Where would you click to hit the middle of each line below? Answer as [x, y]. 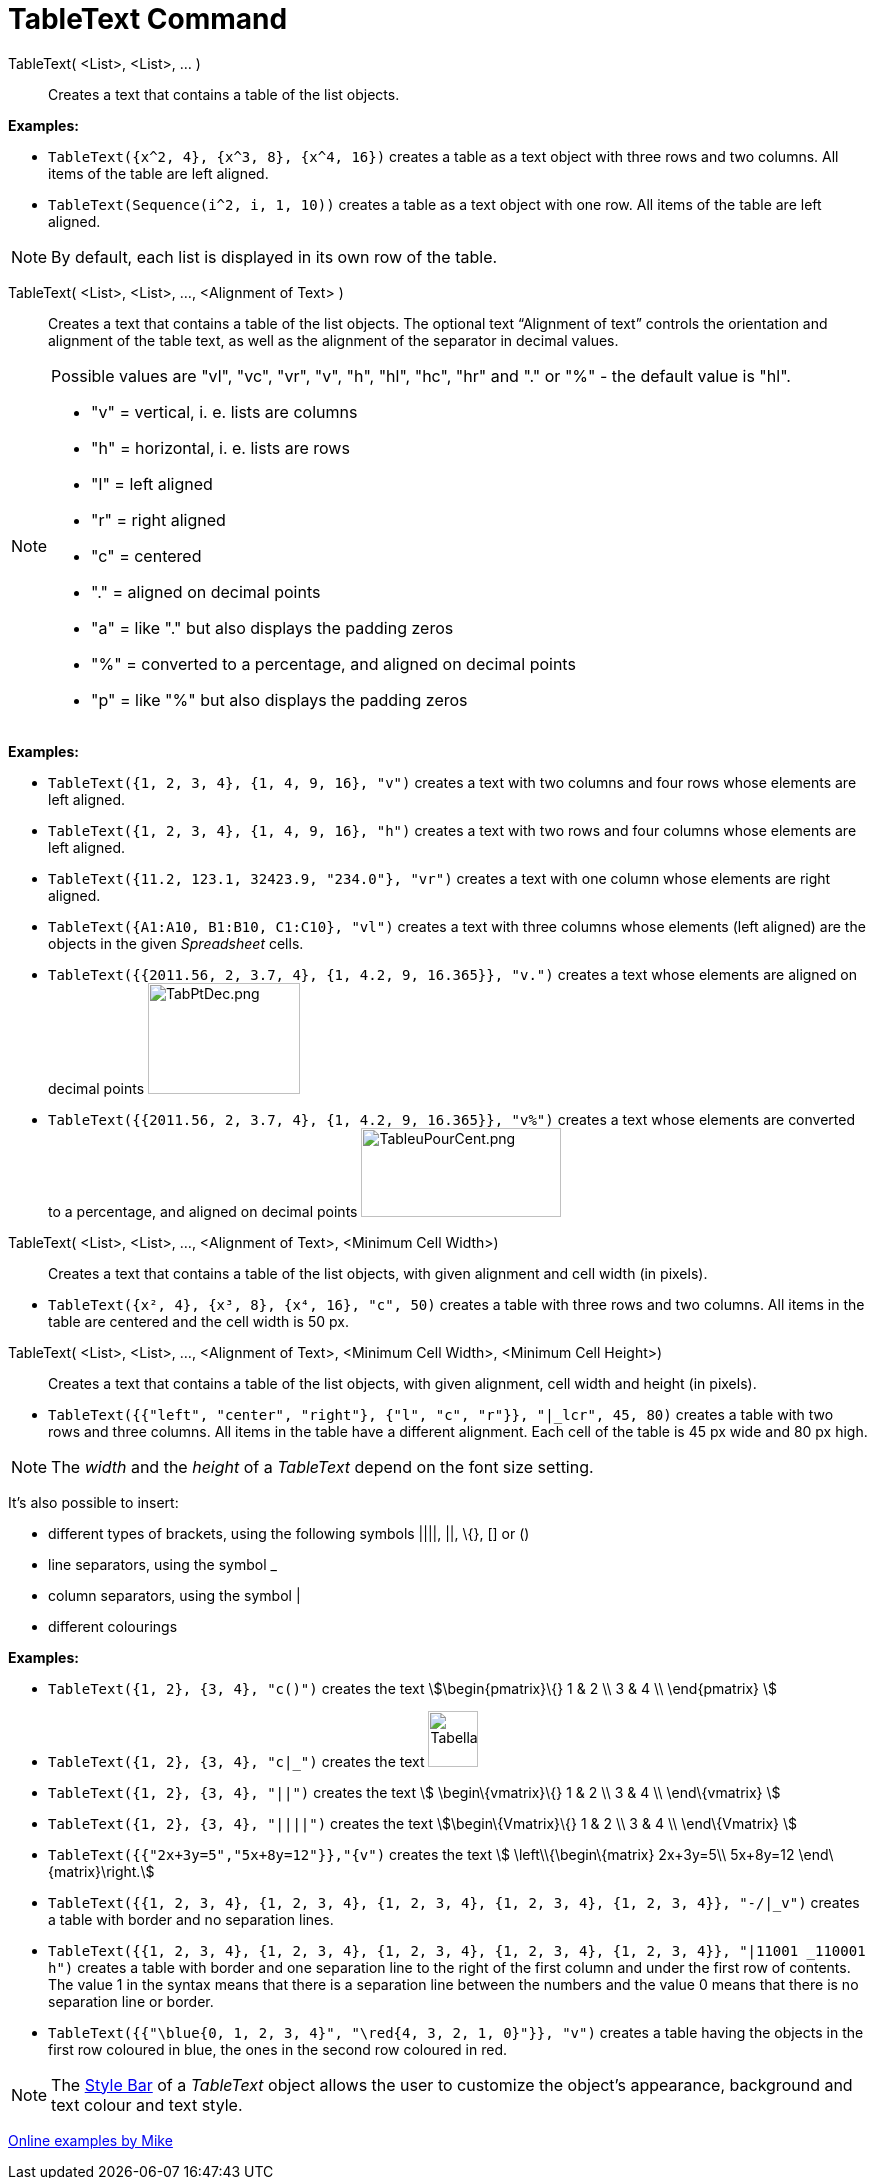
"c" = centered [146, 555]
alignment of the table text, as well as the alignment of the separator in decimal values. [333, 340]
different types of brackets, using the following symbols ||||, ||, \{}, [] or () [289, 1533]
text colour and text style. [147, 2104]
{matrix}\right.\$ [101, 1871]
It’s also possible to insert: [93, 1502]
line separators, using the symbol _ [162, 1564]
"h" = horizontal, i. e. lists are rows [220, 447]
